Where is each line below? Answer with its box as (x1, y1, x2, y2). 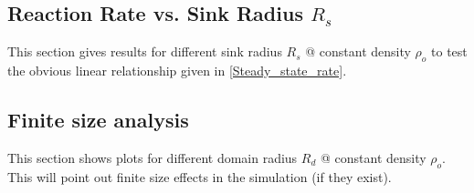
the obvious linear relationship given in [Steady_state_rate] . (7, 61, 347, 79)
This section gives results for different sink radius (7, 42, 282, 61)
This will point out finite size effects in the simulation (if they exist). (7, 167, 392, 186)
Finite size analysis (7, 105, 189, 133)
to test (431, 42, 468, 61)
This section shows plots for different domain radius (7, 147, 298, 167)
